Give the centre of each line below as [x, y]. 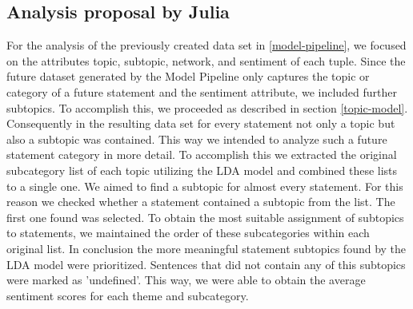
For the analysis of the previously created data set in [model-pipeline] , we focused [206, 45]
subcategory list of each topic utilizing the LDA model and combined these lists [202, 170]
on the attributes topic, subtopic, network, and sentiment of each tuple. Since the [206, 60]
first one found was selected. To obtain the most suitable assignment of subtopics [205, 217]
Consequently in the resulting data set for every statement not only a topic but [201, 123]
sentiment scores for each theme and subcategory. [128, 295]
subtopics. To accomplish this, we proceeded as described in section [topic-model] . [207, 107]
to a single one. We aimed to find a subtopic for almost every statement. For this [205, 186]
